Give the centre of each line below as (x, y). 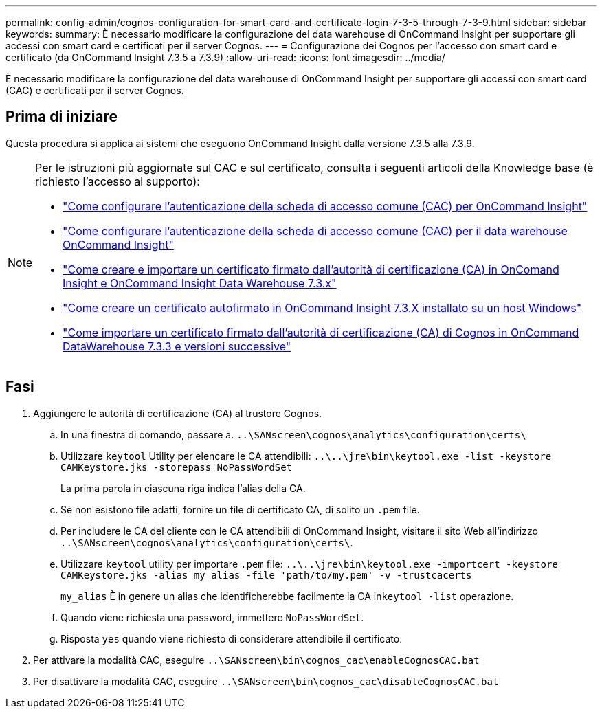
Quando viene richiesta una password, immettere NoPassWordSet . (212, 617)
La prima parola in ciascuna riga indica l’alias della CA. (183, 488)
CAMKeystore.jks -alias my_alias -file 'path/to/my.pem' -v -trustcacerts (266, 575)
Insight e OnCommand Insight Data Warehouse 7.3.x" (200, 283)
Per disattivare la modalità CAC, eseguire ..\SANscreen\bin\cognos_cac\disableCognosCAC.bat (266, 681)
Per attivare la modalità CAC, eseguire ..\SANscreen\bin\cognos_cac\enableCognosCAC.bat (256, 660)
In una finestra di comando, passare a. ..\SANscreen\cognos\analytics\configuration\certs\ (293, 434)
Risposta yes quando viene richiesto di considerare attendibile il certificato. (232, 638)
